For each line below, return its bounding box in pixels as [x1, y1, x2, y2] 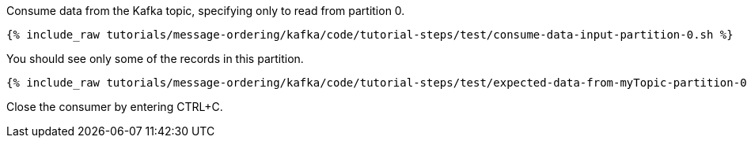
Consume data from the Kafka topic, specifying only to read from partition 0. [6, 4, 405, 17]
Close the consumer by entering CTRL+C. [6, 100, 223, 113]
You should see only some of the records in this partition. [6, 52, 304, 65]
